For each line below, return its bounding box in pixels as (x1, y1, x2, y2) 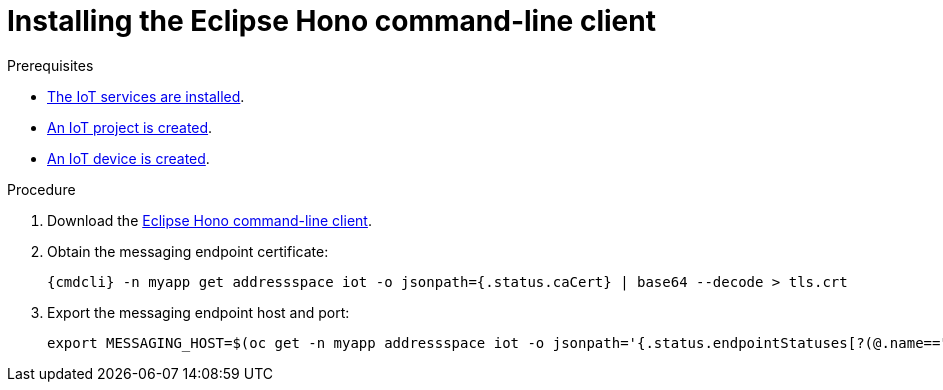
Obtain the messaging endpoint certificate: (47, 242, 329, 260)
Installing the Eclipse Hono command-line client (7, 4, 656, 38)
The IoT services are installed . (47, 87, 245, 105)
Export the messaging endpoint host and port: (47, 303, 350, 321)
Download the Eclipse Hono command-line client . (47, 211, 372, 229)
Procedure (7, 180, 76, 198)
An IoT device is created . (47, 149, 210, 167)
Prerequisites (7, 56, 94, 74)
